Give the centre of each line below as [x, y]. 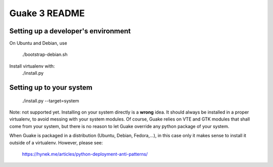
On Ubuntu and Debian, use [38, 43]
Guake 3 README [47, 13]
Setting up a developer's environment [70, 31]
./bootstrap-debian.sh [45, 54]
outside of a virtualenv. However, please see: [56, 143]
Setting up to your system [51, 88]
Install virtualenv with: [32, 66]
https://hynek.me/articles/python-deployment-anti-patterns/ [85, 154]
